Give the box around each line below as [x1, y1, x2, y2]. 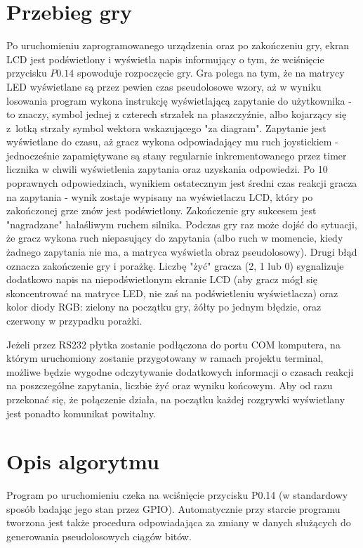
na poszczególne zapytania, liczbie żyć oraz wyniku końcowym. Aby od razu [6, 378, 333, 393]
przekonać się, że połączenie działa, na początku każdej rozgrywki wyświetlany [6, 391, 345, 406]
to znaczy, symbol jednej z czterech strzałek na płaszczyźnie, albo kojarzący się [6, 107, 347, 122]
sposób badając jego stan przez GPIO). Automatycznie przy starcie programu [6, 501, 341, 516]
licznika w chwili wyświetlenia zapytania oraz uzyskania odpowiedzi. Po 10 [6, 162, 328, 176]
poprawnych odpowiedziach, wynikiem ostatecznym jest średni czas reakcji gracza [6, 176, 357, 190]
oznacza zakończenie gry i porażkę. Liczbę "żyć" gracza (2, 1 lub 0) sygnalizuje [6, 258, 344, 273]
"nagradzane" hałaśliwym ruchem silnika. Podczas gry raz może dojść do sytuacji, [6, 216, 357, 231]
